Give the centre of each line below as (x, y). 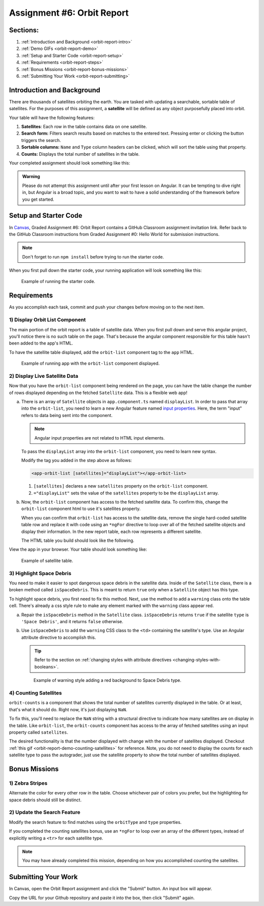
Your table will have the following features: (52, 117)
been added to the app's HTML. (41, 343)
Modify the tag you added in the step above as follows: (77, 461)
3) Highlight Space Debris (40, 573)
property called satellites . (39, 732)
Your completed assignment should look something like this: (70, 163)
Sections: (24, 30)
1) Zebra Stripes (28, 783)
